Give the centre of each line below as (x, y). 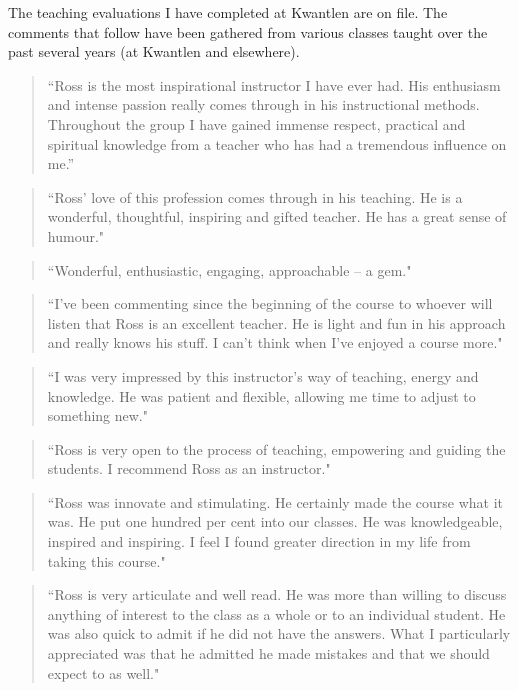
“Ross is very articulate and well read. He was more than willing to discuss (277, 594)
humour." (76, 235)
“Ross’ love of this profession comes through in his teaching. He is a (255, 196)
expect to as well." (103, 672)
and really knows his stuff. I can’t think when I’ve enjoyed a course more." (275, 342)
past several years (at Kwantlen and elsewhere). (154, 51)
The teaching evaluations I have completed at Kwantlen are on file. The (228, 12)
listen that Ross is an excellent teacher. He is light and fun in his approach (276, 322)
